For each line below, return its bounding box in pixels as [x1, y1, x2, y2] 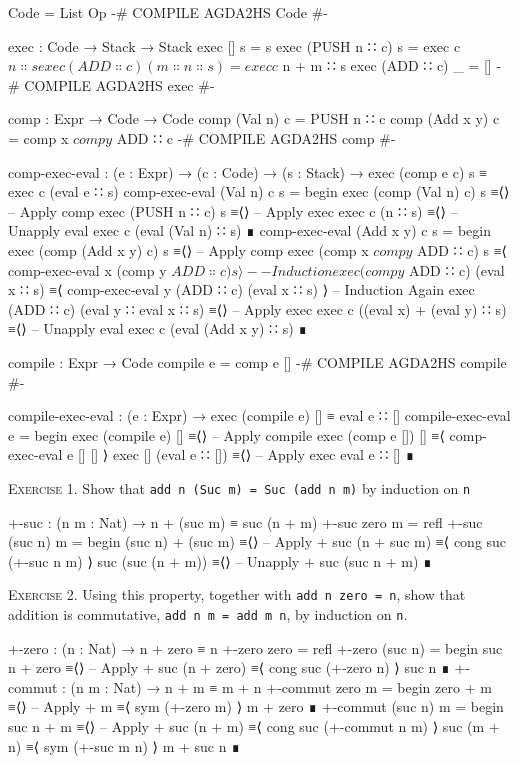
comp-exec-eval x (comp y [8, 259, 167, 280]
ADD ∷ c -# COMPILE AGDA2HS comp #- [116, 127, 396, 148]
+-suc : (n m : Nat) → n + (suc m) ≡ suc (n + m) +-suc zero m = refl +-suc [8, 511, 483, 532]
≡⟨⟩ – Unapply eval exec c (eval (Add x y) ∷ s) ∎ [8, 318, 308, 339]
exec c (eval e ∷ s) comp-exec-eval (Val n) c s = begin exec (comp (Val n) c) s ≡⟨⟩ [8, 181, 510, 202]
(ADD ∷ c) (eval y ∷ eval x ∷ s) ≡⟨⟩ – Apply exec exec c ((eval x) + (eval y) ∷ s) [8, 298, 507, 319]
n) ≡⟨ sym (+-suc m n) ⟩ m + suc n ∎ [8, 735, 241, 756]
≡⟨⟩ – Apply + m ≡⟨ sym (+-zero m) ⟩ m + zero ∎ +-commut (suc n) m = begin [8, 696, 504, 717]
